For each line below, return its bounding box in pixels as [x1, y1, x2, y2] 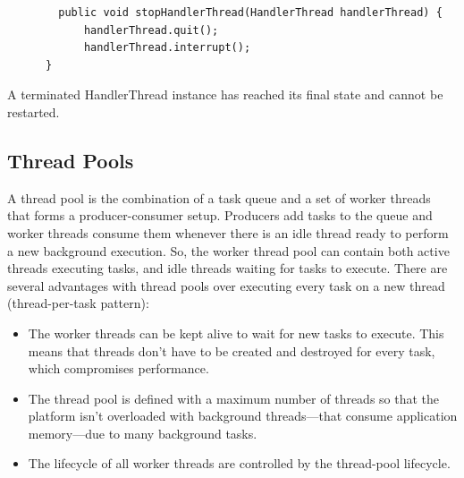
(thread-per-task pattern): [7, 294, 149, 312]
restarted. [7, 102, 60, 121]
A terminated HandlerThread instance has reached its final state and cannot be [7, 85, 443, 104]
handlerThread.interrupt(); [83, 41, 251, 55]
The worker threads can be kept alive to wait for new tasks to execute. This [28, 323, 444, 342]
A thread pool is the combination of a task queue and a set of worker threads [7, 188, 431, 207]
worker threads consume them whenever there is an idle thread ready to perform [7, 223, 449, 242]
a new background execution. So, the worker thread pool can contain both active [7, 241, 450, 260]
